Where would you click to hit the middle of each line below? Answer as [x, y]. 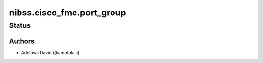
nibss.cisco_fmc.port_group [67, 13]
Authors [22, 41]
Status [20, 25]
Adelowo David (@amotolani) [50, 52]
